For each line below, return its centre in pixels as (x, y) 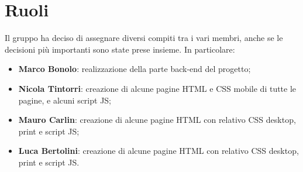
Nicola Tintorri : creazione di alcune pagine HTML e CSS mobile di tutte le (157, 88)
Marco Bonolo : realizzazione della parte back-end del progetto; (135, 69)
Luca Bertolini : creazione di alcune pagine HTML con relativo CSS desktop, (159, 151)
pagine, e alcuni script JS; (65, 100)
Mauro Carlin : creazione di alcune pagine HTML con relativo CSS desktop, (157, 120)
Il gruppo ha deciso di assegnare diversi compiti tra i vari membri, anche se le (144, 38)
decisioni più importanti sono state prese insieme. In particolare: (120, 49)
